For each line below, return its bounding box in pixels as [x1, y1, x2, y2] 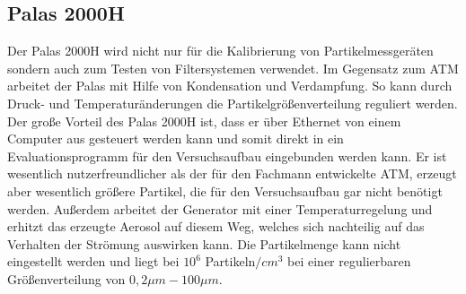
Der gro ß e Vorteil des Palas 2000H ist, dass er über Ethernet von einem [7, 111, 401, 130]
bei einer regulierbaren [287, 252, 411, 271]
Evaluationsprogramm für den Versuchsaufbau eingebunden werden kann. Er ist [7, 146, 447, 165]
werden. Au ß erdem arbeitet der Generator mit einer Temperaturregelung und [7, 199, 433, 218]
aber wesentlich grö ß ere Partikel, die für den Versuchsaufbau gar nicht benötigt [7, 181, 443, 200]
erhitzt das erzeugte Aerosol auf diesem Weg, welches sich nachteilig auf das [7, 217, 425, 236]
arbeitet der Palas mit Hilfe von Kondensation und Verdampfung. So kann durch [7, 76, 453, 95]
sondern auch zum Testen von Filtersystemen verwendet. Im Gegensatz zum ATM [7, 58, 459, 77]
